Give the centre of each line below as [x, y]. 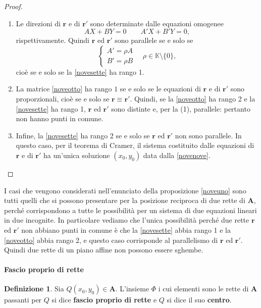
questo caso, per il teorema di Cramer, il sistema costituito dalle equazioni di [135, 145]
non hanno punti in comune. [60, 118]
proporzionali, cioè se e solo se [63, 98]
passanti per [23, 300]
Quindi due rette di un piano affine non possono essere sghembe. [104, 250]
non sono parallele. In [208, 135]
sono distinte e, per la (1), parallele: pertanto [181, 108]
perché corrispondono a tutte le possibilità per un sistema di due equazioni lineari [130, 210]
